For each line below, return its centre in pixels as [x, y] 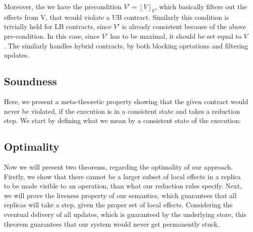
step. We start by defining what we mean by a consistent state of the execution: [122, 120]
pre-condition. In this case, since [52, 36]
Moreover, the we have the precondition [63, 6]
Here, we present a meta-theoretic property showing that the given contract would [126, 101]
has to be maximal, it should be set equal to [176, 36]
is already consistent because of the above [184, 26]
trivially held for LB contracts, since [58, 26]
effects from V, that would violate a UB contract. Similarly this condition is [117, 17]
